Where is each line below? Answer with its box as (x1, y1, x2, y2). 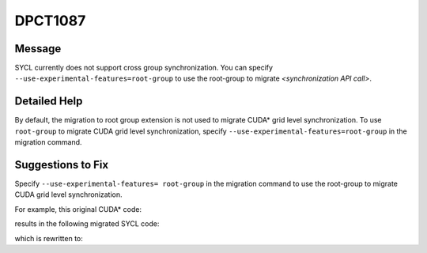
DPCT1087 (14, 12, 86, 29)
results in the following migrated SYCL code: (14, 219, 160, 228)
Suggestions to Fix (14, 158, 109, 172)
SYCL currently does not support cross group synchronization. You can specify (14, 63, 273, 73)
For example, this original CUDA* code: (14, 204, 142, 213)
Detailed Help (14, 95, 83, 108)
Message (14, 42, 62, 55)
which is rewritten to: (14, 233, 83, 243)
